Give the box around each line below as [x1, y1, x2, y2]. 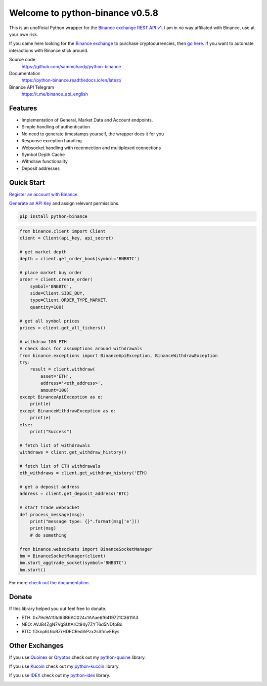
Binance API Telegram [9, 84, 54, 90]
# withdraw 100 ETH [19, 339, 67, 344]
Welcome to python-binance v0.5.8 [9, 7, 158, 18]
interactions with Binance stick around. [9, 47, 89, 53]
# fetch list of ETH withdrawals [19, 463, 101, 469]
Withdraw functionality [21, 159, 68, 164]
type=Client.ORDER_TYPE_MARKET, [30, 297, 109, 303]
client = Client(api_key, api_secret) [19, 235, 114, 241]
